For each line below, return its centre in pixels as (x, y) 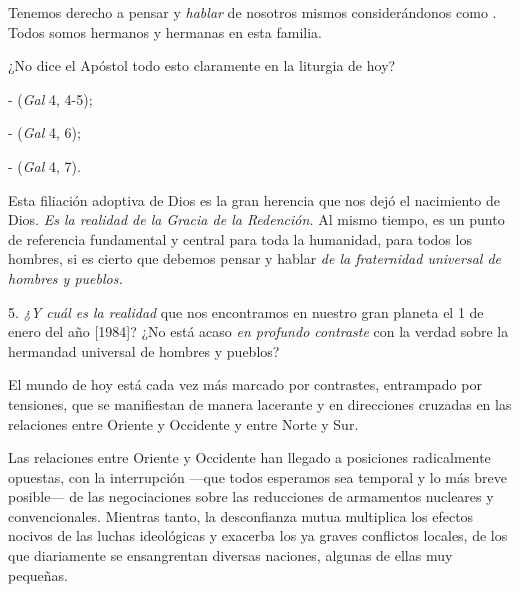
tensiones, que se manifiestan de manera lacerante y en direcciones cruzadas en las (260, 403)
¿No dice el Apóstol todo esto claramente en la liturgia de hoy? (202, 65)
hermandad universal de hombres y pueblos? (144, 350)
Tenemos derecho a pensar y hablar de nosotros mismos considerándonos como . (252, 12)
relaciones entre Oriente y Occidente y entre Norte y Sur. (183, 423)
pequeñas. (38, 574)
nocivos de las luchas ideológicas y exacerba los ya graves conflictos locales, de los (258, 535)
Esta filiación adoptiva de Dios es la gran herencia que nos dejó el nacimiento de (254, 199)
